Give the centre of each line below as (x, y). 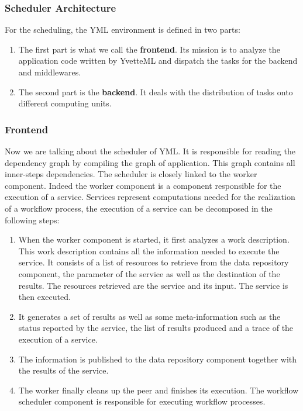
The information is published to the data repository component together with (158, 359)
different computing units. (65, 103)
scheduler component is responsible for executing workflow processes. (142, 401)
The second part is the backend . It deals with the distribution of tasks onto (156, 91)
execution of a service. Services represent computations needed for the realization (150, 197)
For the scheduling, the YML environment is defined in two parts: (123, 30)
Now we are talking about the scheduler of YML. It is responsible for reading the (150, 151)
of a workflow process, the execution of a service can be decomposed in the (139, 208)
